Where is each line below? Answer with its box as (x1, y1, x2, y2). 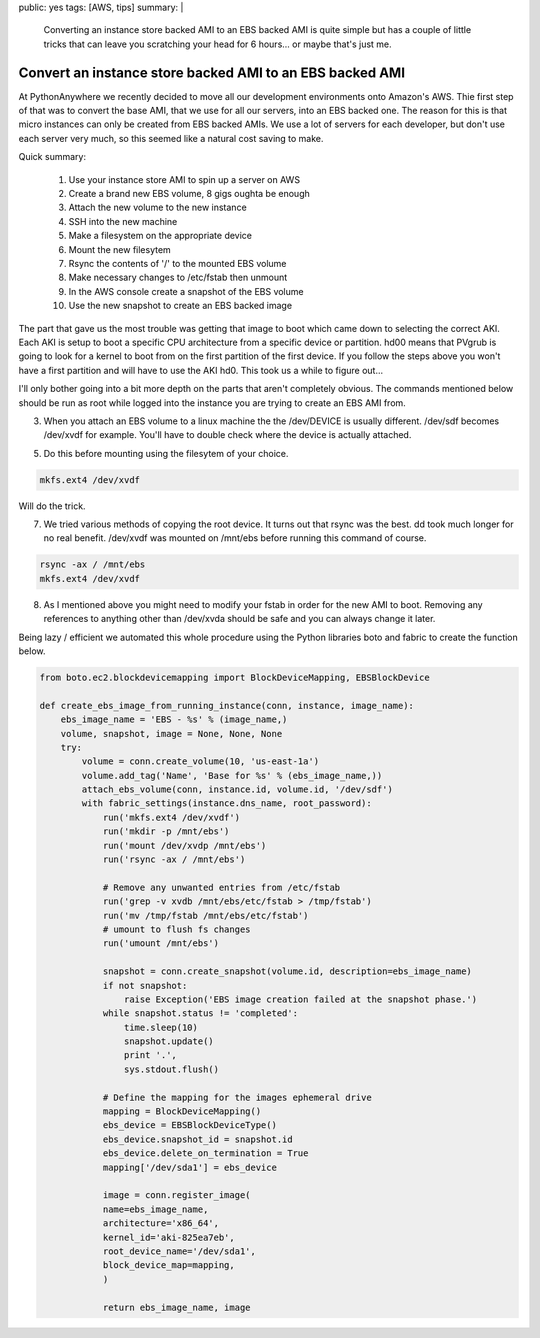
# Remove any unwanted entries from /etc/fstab (102, 881, 341, 893)
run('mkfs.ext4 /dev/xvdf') (102, 811, 240, 823)
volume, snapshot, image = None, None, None (60, 728, 283, 739)
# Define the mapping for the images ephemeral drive (102, 1091, 372, 1103)
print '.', (123, 1050, 177, 1061)
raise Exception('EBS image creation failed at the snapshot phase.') (123, 993, 478, 1005)
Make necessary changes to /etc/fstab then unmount (68, 271, 288, 284)
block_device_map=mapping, (102, 1260, 235, 1271)
